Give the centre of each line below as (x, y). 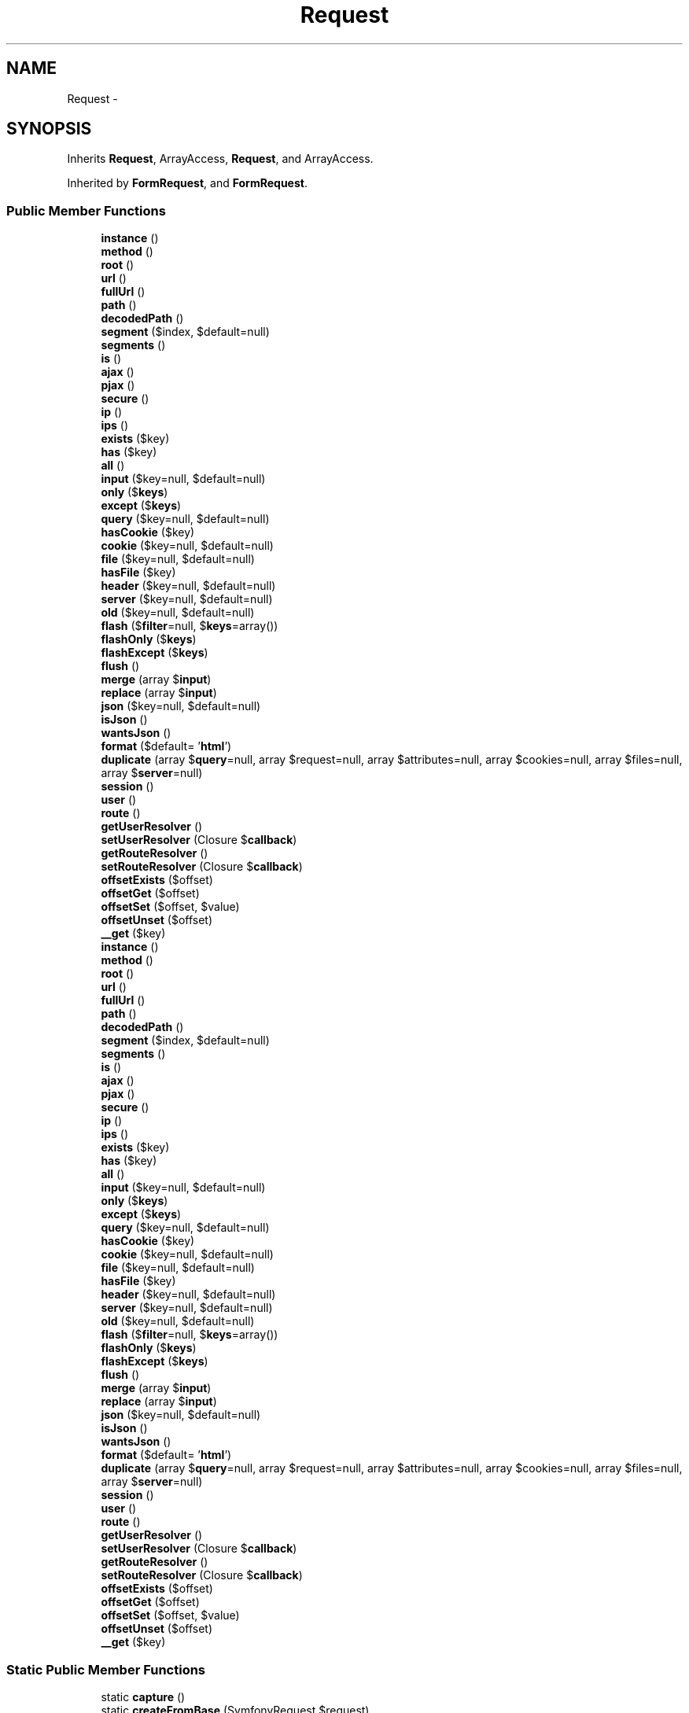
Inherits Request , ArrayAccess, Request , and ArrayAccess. (220, 159)
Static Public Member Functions (106, 1669)
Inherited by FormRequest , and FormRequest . (187, 183)
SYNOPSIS (49, 129)
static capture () (143, 1696)
